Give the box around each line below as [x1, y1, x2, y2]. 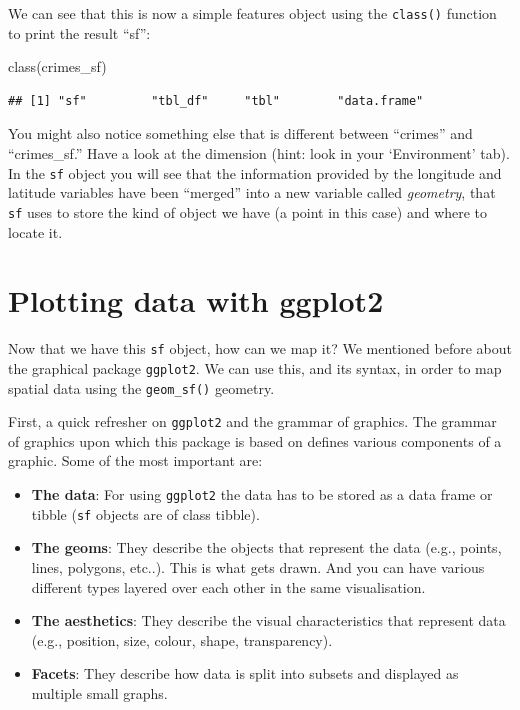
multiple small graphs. [31, 682, 168, 703]
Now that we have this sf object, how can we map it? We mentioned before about [8, 338, 513, 359]
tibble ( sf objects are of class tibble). [31, 503, 260, 524]
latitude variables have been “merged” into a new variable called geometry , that [8, 182, 496, 203]
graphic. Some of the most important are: [8, 450, 263, 471]
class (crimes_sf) [8, 56, 107, 77]
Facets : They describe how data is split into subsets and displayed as [31, 663, 459, 684]
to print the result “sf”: [8, 22, 151, 43]
